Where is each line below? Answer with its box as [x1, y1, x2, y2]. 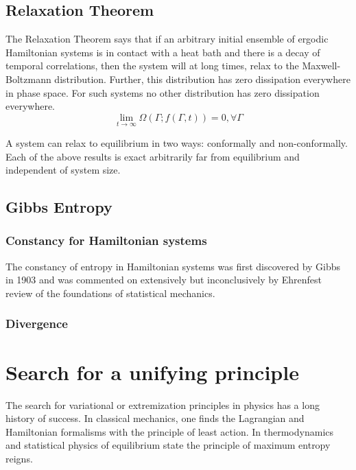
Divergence [5, 315, 68, 332]
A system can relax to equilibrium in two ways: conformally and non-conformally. [5, 135, 348, 150]
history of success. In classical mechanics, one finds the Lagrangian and [5, 411, 305, 425]
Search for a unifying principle [5, 357, 299, 386]
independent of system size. [5, 163, 121, 177]
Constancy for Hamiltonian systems [5, 232, 207, 249]
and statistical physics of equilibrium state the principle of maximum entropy [5, 438, 331, 452]
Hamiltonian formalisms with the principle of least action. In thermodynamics [5, 424, 334, 438]
